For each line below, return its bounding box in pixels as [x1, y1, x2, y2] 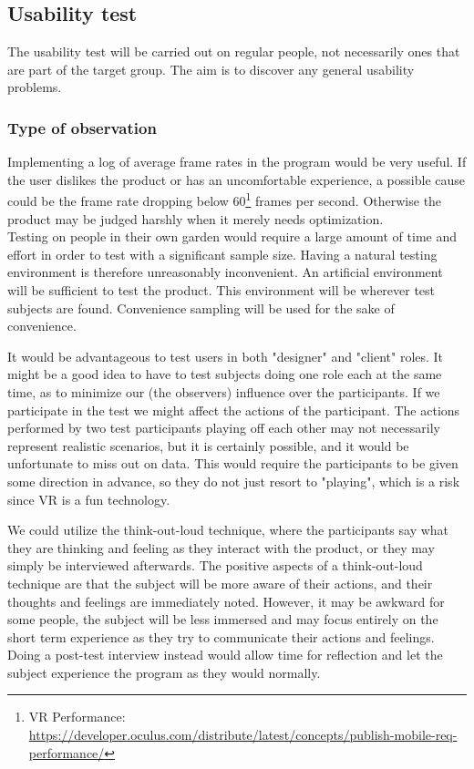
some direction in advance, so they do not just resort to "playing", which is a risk [7, 471, 460, 490]
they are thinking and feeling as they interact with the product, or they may [7, 538, 435, 557]
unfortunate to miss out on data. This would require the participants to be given [7, 454, 459, 473]
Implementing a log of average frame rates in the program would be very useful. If [7, 152, 467, 171]
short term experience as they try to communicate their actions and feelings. [7, 627, 435, 646]
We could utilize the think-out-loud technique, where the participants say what [7, 520, 449, 539]
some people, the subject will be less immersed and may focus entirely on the [7, 610, 438, 629]
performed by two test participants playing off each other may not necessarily [7, 418, 440, 437]
